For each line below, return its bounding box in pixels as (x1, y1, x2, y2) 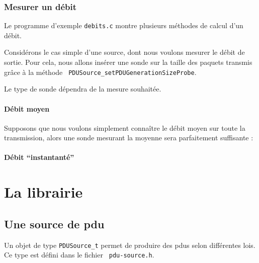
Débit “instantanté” (4, 152, 74, 162)
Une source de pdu (4, 216, 105, 231)
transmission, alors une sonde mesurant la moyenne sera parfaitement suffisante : (4, 132, 253, 143)
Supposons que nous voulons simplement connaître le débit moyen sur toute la (4, 122, 245, 133)
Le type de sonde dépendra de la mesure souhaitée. (4, 83, 161, 94)
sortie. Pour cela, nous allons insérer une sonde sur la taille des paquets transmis (4, 57, 252, 67)
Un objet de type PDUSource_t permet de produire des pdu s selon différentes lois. (4, 239, 255, 250)
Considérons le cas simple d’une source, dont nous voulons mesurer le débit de (4, 47, 245, 57)
